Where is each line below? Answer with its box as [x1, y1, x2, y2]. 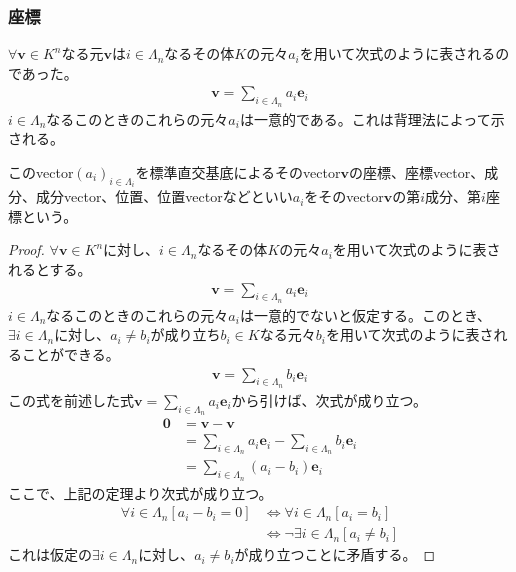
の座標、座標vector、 [348, 161, 485, 182]
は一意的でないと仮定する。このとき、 [239, 304, 491, 325]
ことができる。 [21, 344, 120, 365]
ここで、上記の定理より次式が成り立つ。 [8, 482, 273, 503]
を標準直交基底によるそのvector [135, 161, 341, 182]
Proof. [8, 239, 45, 260]
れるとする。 [8, 259, 92, 280]
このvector [8, 161, 74, 182]
